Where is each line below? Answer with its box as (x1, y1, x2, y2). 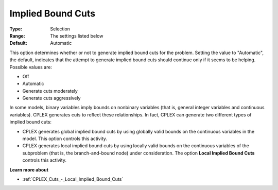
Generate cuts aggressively (22, 95, 81, 101)
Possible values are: (9, 64, 53, 70)
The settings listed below (50, 32, 103, 39)
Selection (50, 26, 71, 32)
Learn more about (9, 166, 49, 172)
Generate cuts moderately (22, 88, 78, 94)
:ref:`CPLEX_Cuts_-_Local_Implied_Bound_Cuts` (22, 176, 124, 182)
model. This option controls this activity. (22, 135, 108, 142)
